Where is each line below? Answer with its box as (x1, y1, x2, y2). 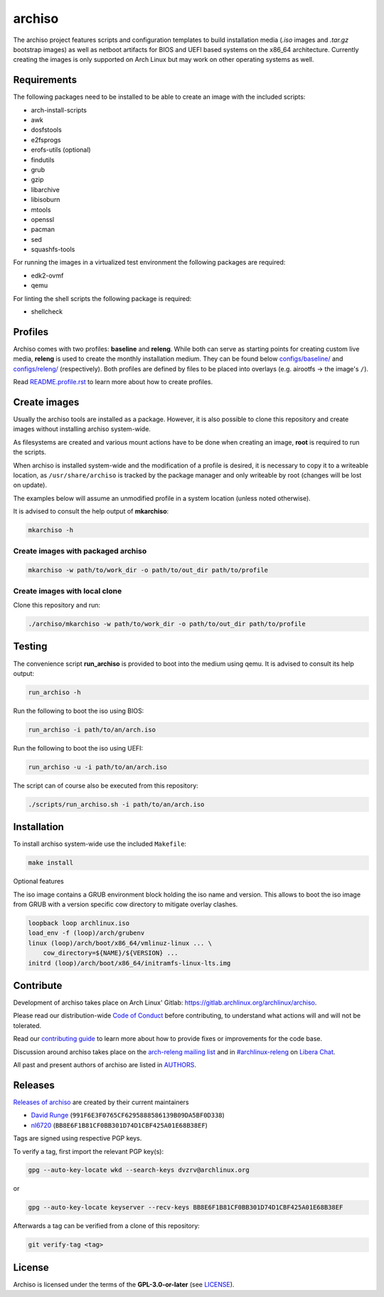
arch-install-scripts (31, 105, 87, 114)
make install (28, 859, 74, 867)
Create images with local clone (13, 586, 122, 595)
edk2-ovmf (31, 271, 64, 280)
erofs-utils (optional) (31, 146, 92, 154)
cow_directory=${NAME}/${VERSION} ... (43, 949, 178, 957)
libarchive (31, 185, 60, 194)
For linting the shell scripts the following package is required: (13, 294, 192, 302)
